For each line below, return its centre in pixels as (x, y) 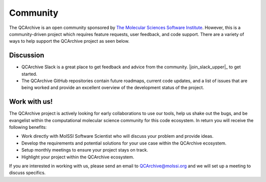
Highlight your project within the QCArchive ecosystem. (78, 157)
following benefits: (28, 127)
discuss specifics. (27, 173)
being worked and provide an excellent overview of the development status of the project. (113, 88)
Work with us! (31, 102)
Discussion (27, 55)
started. (29, 74)
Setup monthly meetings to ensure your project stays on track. (85, 150)
